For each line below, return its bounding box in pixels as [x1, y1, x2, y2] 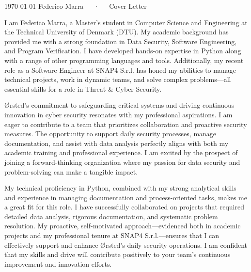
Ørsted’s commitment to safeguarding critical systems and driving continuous [4, 100, 235, 110]
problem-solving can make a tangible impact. [4, 166, 138, 176]
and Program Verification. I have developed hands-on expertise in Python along [4, 46, 241, 56]
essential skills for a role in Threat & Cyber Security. [4, 83, 162, 94]
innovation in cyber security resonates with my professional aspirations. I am [4, 109, 233, 119]
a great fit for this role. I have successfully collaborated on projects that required [4, 202, 244, 212]
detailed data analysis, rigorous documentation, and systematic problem [4, 211, 218, 221]
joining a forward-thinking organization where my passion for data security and [4, 157, 240, 167]
